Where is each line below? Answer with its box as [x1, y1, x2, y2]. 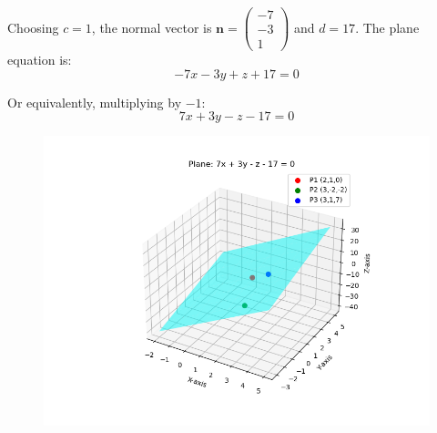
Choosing [7, 17, 59, 36]
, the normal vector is [91, 17, 212, 36]
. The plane [355, 17, 420, 36]
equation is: [7, 50, 72, 69]
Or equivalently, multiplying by [7, 92, 182, 111]
